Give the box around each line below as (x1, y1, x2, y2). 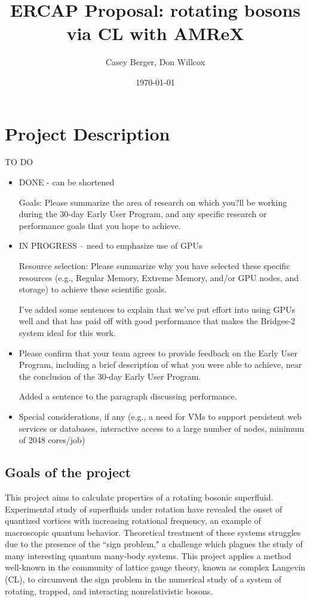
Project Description (5, 121, 170, 145)
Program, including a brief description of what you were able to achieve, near (19, 358, 302, 371)
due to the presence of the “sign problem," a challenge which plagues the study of (5, 538, 303, 550)
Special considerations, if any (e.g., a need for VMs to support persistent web (19, 410, 302, 422)
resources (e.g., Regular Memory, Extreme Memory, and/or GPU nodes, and (19, 271, 299, 283)
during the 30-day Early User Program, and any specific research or (19, 208, 267, 220)
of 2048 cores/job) (19, 434, 85, 446)
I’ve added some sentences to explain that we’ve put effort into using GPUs (19, 303, 296, 315)
